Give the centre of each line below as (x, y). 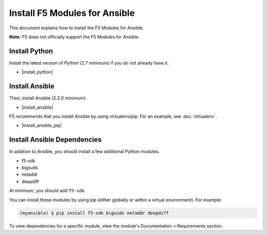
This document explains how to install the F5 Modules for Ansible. (76, 28)
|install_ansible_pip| (42, 125)
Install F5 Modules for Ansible (72, 13)
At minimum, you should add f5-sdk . (48, 191)
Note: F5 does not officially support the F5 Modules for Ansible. (74, 37)
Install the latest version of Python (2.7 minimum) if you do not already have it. (89, 63)
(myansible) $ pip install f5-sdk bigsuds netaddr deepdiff (94, 213)
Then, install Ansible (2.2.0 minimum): (48, 98)
